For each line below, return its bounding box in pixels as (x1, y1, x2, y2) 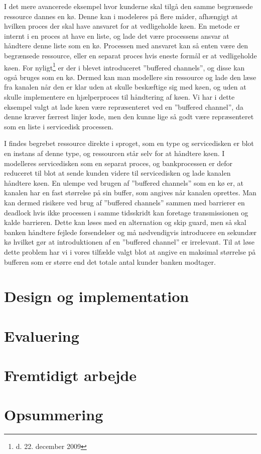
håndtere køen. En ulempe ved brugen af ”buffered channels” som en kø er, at (4, 177, 243, 188)
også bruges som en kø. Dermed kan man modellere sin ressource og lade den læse (4, 71, 256, 82)
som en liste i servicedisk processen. (4, 121, 113, 131)
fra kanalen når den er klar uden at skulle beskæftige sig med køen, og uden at (4, 82, 246, 92)
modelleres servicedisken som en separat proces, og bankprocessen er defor (4, 158, 233, 168)
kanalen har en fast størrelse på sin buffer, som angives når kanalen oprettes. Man (4, 187, 256, 198)
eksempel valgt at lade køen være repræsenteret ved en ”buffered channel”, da (4, 101, 243, 112)
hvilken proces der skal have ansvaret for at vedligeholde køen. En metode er (4, 21, 240, 31)
